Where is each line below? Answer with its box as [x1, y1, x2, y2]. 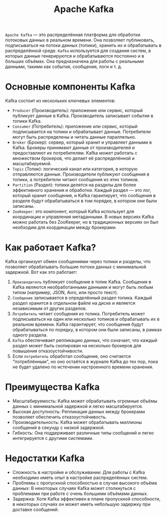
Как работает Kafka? [5, 242, 96, 253]
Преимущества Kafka [5, 381, 100, 393]
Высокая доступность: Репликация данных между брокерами [12, 409, 146, 414]
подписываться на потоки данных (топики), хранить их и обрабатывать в [5, 43, 162, 49]
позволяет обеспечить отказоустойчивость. [12, 414, 107, 420]
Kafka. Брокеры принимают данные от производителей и [12, 145, 135, 151]
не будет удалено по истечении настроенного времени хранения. [12, 364, 154, 370]
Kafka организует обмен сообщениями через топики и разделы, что [5, 259, 151, 265]
